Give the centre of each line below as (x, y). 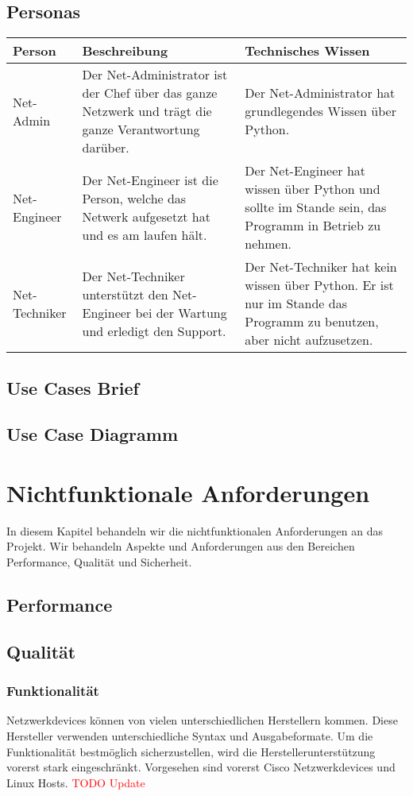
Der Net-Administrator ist (155, 75)
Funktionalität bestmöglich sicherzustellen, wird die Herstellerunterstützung (191, 751)
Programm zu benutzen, (312, 322)
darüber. (106, 148)
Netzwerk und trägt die (147, 111)
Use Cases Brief (73, 387)
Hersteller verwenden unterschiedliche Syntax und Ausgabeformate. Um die (190, 736)
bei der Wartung (181, 312)
